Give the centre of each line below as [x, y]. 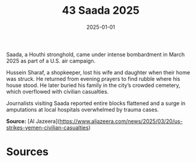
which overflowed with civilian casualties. [58, 91]
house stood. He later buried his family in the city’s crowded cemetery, [94, 85]
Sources [28, 152]
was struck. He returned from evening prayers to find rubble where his [93, 79]
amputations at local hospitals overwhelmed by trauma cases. [82, 109]
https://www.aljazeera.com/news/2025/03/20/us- [121, 121]
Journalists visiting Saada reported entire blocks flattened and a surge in [96, 103]
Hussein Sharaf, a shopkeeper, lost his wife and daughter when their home [98, 72]
